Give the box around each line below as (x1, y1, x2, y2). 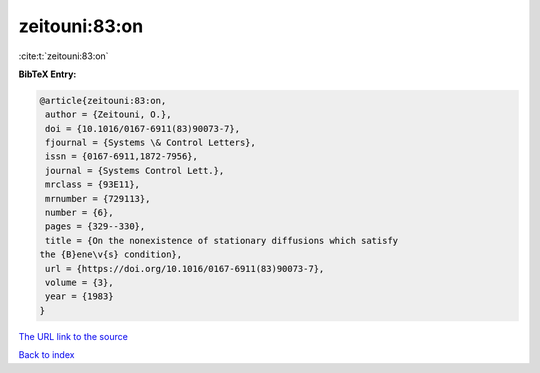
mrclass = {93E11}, (45, 179, 140, 190)
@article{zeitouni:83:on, (39, 95, 167, 106)
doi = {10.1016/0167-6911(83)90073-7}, (45, 123, 240, 134)
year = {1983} (45, 291, 114, 302)
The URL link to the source (18, 330, 129, 342)
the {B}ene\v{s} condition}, (39, 249, 183, 260)
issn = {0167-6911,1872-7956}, (45, 151, 199, 162)
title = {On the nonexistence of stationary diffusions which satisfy (45, 235, 399, 246)
